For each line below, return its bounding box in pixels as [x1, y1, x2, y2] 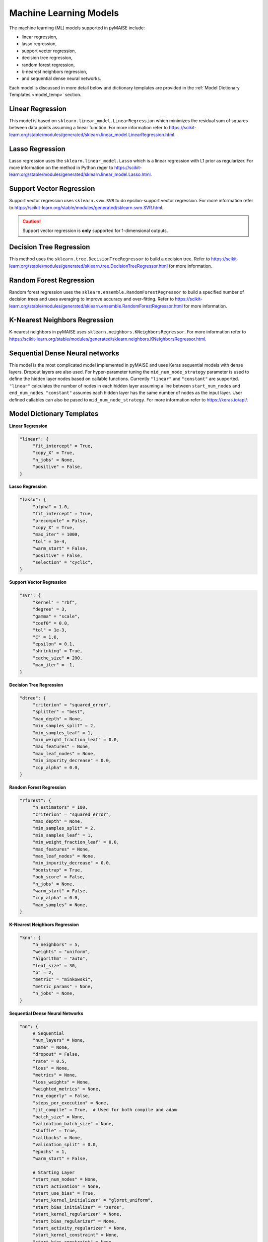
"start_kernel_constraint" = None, [32, 1232, 119, 1238]
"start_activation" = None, [32, 1183, 101, 1189]
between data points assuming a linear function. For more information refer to [9, 125, 168, 131]
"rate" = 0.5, [32, 1058, 67, 1064]
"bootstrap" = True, [32, 867, 83, 873]
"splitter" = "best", [32, 709, 85, 715]
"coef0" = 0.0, [32, 620, 69, 626]
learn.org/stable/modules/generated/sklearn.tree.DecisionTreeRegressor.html [9, 263, 168, 269]
